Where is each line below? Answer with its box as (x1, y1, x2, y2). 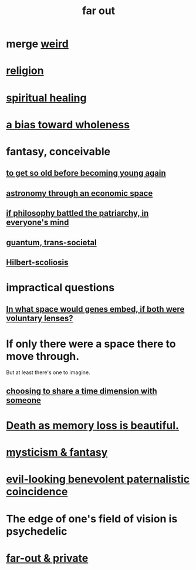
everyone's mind (6, 218, 69, 228)
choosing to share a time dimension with (6, 386, 157, 396)
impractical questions (6, 281, 115, 295)
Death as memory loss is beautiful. (6, 419, 179, 432)
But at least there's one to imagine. (6, 369, 90, 376)
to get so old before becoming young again (6, 168, 166, 178)
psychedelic (6, 525, 67, 538)
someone (6, 395, 41, 405)
